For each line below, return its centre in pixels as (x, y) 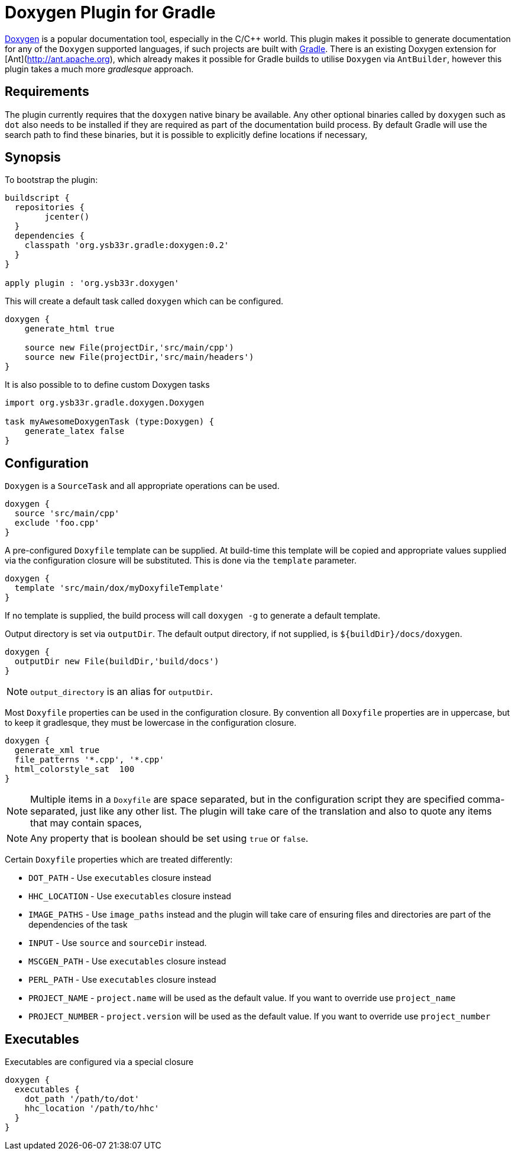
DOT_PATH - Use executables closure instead (120, 878)
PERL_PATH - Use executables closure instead (122, 980)
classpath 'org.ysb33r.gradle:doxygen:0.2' (127, 245)
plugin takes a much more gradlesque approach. (99, 69)
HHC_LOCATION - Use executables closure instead (130, 896)
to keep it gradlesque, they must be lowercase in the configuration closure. (151, 723)
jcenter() (67, 217)
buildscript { (37, 198)
